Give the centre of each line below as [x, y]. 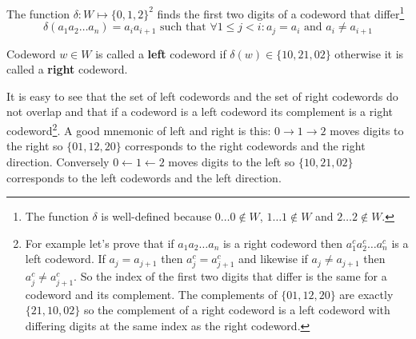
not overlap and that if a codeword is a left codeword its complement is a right [200, 112]
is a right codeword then [283, 243]
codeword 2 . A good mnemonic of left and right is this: [139, 129]
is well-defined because [156, 216]
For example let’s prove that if [100, 243]
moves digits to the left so [232, 161]
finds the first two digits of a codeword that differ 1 [281, 12]
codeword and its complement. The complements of [151, 294]
